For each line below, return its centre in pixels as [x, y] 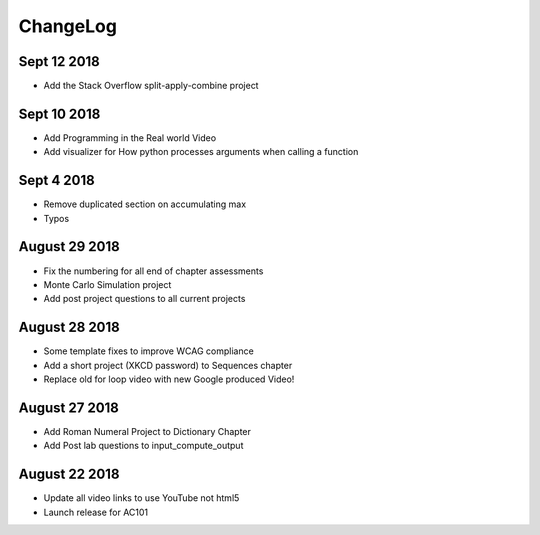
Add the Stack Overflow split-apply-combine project [151, 86]
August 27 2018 [69, 407]
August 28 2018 [69, 327]
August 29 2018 [69, 246]
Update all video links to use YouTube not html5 [141, 498]
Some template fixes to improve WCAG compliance [148, 351]
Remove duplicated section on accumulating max [145, 204]
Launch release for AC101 [96, 512]
